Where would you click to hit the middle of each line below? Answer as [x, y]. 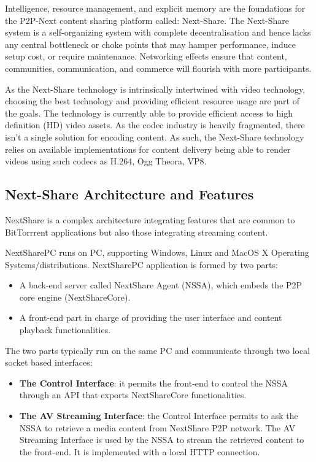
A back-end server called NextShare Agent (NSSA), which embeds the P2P [161, 285]
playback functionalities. [65, 330]
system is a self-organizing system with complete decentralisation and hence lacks [158, 32]
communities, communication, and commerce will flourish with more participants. [158, 68]
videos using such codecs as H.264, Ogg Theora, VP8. [106, 161]
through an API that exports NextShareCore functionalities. [133, 395]
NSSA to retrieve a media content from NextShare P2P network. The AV [157, 427]
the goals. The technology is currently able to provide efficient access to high [149, 113]
